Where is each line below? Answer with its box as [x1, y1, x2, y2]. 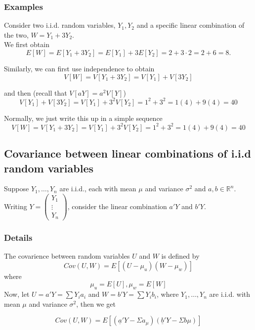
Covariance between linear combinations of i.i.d [4, 146, 251, 161]
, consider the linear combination [67, 201, 167, 211]
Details [4, 231, 33, 243]
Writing [4, 201, 27, 211]
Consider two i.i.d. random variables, [4, 20, 116, 30]
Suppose [4, 183, 29, 194]
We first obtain [4, 39, 49, 50]
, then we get [76, 298, 116, 309]
